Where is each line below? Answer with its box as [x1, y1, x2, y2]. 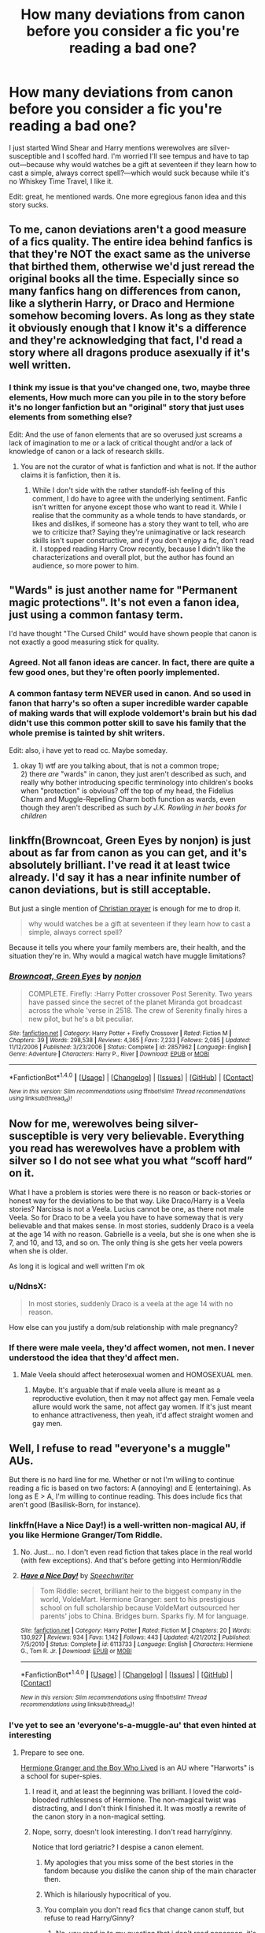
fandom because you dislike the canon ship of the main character [43, 1866, 256, 1875]
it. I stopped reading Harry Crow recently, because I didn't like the [31, 544, 246, 553]
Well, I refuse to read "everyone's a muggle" [9, 1441, 231, 1455]
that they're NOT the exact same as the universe [9, 248, 251, 261]
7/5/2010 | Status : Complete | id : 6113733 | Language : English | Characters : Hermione [20, 1641, 254, 1648]
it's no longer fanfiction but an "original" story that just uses [9, 402, 245, 413]
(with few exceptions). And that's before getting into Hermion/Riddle [20, 1555, 242, 1566]
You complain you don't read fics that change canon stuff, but [43, 1905, 245, 1914]
